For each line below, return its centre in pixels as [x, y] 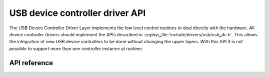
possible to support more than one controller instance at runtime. [76, 48]
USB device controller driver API [77, 13]
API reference [31, 63]
